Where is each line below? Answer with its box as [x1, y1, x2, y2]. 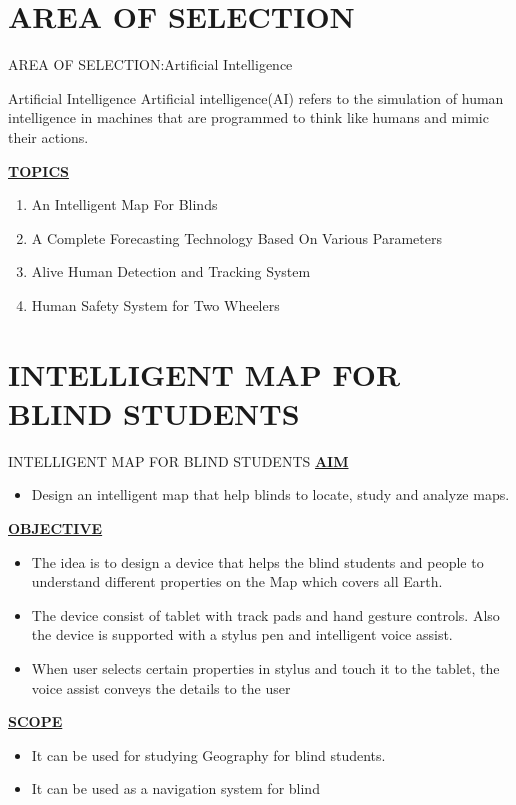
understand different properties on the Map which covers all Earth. [31, 571, 443, 592]
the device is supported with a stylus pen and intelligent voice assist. [31, 624, 453, 645]
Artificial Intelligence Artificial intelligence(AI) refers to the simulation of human [8, 87, 504, 108]
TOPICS [8, 160, 69, 181]
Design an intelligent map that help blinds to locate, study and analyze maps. [31, 484, 510, 505]
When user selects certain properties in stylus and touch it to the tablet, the [31, 657, 500, 678]
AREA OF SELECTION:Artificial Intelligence [8, 54, 293, 75]
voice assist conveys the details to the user [31, 677, 291, 698]
